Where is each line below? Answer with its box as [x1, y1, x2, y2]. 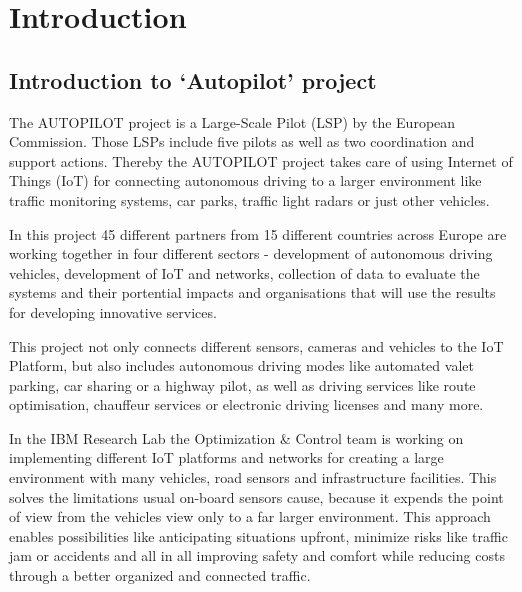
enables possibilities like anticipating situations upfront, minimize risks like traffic [9, 525, 508, 546]
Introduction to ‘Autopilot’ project [9, 64, 377, 95]
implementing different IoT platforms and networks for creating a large [9, 447, 444, 468]
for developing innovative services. [9, 301, 217, 322]
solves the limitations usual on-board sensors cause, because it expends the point [9, 486, 504, 507]
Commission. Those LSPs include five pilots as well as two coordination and [9, 131, 475, 152]
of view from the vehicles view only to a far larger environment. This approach [9, 506, 491, 527]
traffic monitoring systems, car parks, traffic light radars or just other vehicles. [9, 189, 490, 210]
